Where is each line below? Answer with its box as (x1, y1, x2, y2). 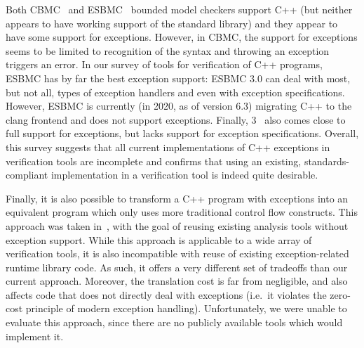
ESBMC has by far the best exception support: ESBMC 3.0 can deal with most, (6, 70, 351, 85)
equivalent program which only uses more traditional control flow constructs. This (6, 205, 358, 219)
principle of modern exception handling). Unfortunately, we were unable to (25, 301, 347, 316)
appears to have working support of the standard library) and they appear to (6, 15, 338, 30)
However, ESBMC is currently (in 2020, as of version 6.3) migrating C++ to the (6, 98, 352, 113)
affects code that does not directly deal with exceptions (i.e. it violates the (6, 287, 327, 302)
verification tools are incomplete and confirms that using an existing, (6, 153, 302, 168)
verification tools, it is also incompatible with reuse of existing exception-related (6, 246, 349, 261)
